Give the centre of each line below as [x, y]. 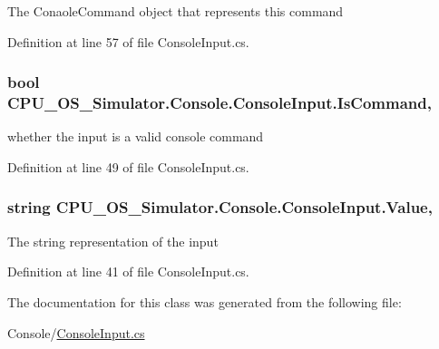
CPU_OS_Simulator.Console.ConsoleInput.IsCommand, [219, 103]
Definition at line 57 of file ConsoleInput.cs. [128, 41]
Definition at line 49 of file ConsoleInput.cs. [128, 166]
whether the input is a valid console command [136, 136]
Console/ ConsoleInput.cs [76, 332]
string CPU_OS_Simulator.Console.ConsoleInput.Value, [220, 207]
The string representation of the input [113, 241]
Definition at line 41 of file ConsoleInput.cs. [128, 271]
